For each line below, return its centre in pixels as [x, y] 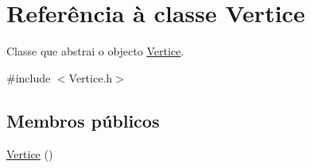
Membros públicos [83, 120]
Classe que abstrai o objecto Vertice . [95, 51]
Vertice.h [91, 77]
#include [29, 77]
